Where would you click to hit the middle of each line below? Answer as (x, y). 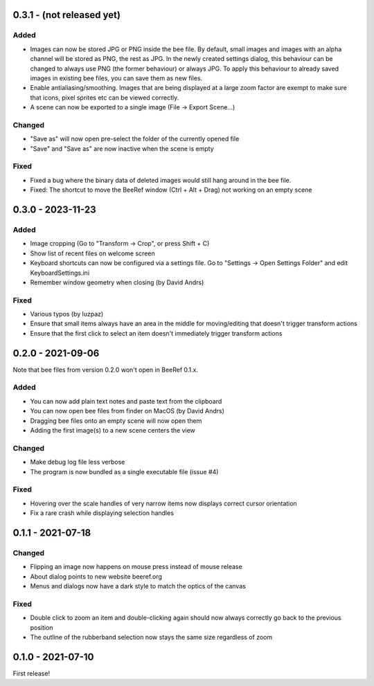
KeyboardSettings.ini (60, 273)
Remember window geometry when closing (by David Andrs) (117, 282)
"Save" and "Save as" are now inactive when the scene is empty (122, 148)
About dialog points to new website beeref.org (96, 576)
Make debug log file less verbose (78, 462)
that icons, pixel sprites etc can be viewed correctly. (105, 98)
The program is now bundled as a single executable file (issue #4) (124, 471)
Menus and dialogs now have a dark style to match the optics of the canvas (138, 586)
